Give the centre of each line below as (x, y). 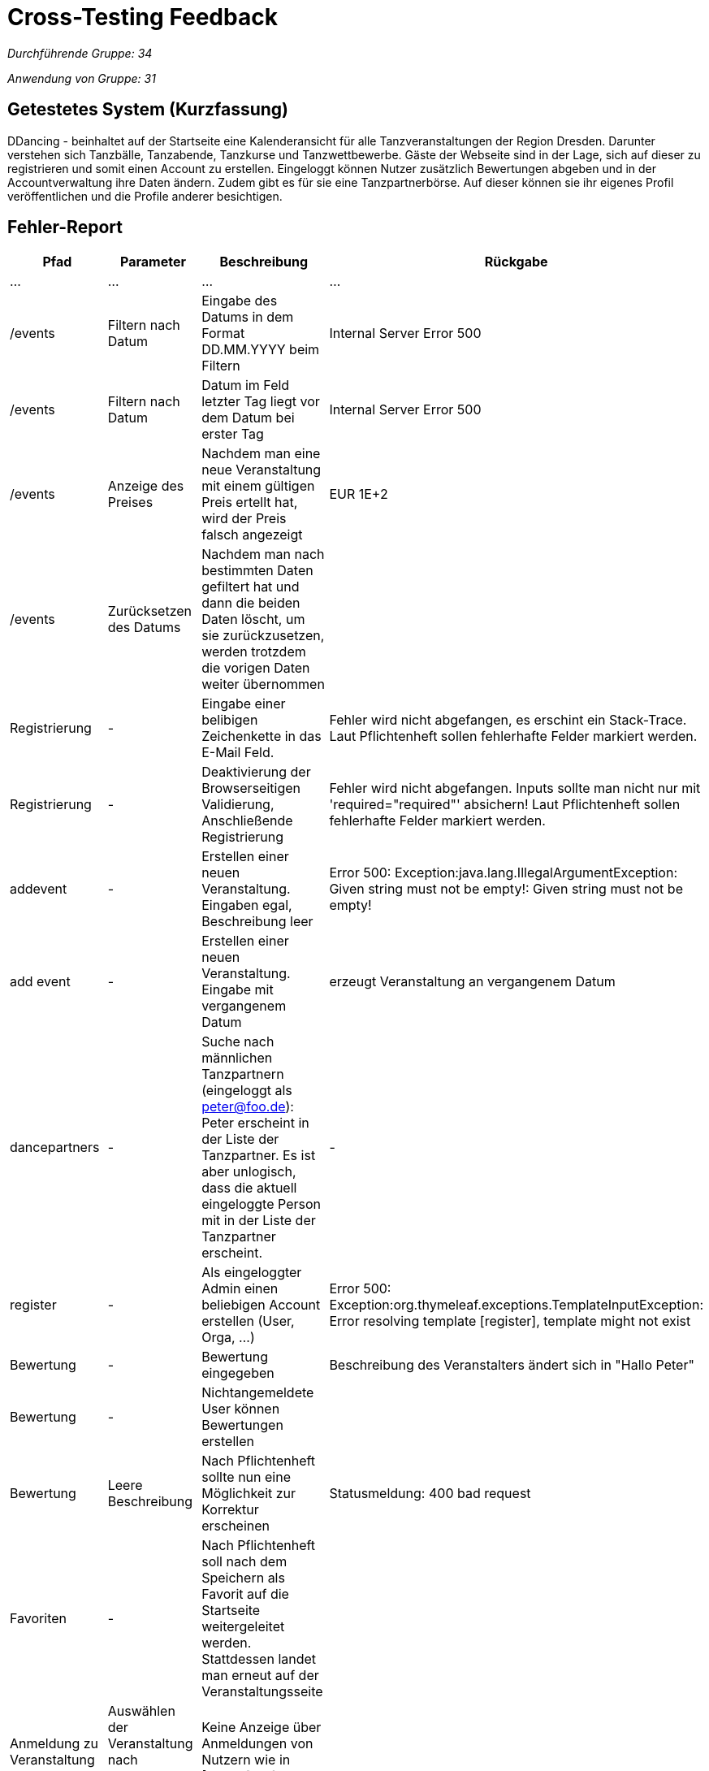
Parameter (153, 262)
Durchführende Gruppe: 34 (80, 53)
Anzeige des (146, 486)
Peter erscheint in (255, 1123)
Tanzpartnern (243, 1074)
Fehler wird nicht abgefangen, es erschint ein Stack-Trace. (508, 720)
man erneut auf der (260, 1676)
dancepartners (55, 1147)
